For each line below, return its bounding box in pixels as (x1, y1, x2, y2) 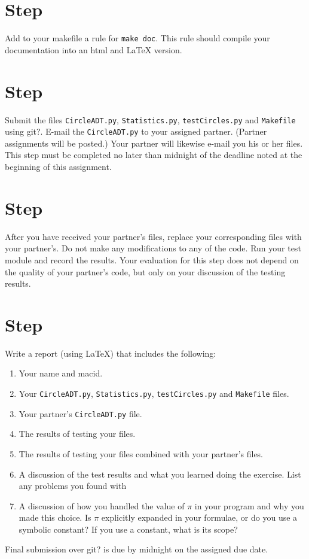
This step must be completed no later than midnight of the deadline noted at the (5, 148, 302, 161)
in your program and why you (194, 499, 304, 512)
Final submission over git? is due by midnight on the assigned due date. (5, 543, 268, 555)
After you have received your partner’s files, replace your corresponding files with (5, 230, 302, 242)
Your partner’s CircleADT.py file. (19, 407, 142, 420)
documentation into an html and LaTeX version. (5, 43, 182, 56)
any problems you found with (19, 479, 127, 492)
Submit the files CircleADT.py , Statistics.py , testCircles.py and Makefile (5, 113, 296, 126)
